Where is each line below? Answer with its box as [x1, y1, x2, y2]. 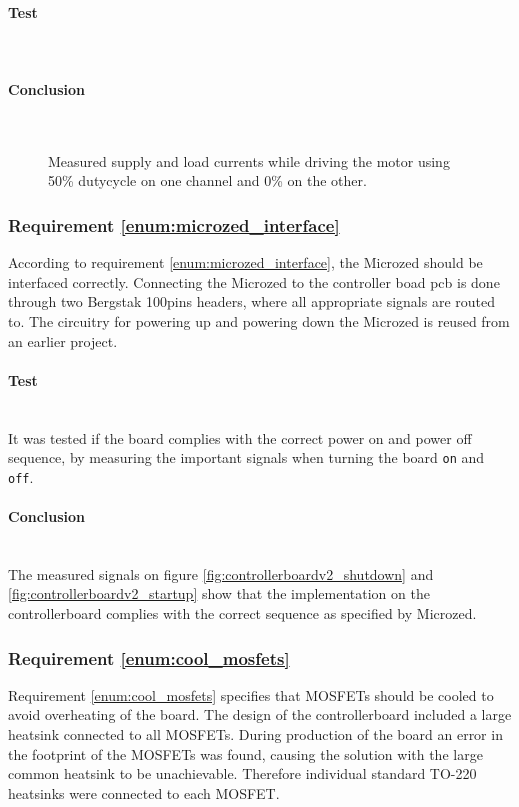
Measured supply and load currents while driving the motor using [48, 150, 450, 171]
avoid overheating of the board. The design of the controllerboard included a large [8, 704, 512, 725]
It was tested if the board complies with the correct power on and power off [8, 427, 472, 448]
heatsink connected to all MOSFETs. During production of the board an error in [8, 724, 503, 745]
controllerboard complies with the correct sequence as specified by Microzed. [8, 603, 477, 624]
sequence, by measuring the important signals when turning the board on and [8, 447, 485, 468]
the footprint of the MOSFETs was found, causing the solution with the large [8, 743, 483, 764]
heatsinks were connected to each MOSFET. [8, 782, 280, 803]
